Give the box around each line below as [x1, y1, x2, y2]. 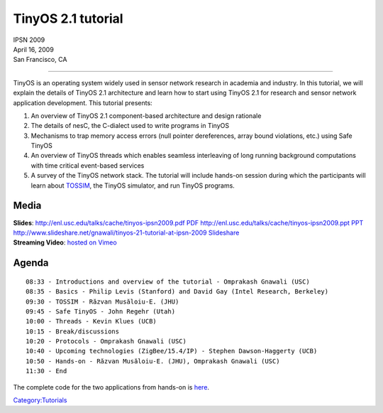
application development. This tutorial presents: [13, 98, 152, 107]
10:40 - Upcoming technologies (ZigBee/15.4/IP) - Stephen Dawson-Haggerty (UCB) [26, 347, 318, 355]
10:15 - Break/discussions [26, 327, 120, 336]
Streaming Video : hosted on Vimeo [13, 238, 117, 247]
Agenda [13, 257, 49, 269]
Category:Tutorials [13, 396, 67, 404]
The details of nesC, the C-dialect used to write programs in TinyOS [30, 122, 230, 130]
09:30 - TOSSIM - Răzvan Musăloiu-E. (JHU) [26, 297, 179, 306]
